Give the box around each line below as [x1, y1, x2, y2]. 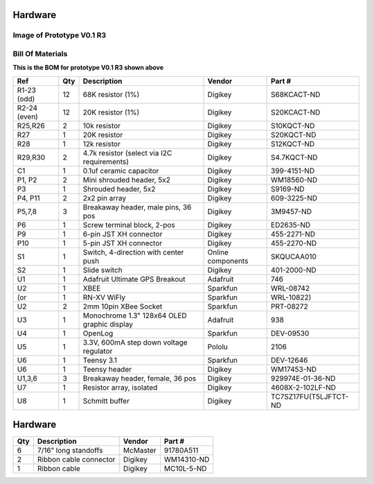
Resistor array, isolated [82, 382, 158, 392]
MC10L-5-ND [163, 464, 207, 474]
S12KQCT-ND [270, 139, 315, 148]
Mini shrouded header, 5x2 [82, 175, 171, 184]
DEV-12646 [270, 355, 308, 365]
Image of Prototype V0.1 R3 [12, 31, 107, 40]
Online [207, 247, 229, 257]
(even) [17, 112, 38, 121]
